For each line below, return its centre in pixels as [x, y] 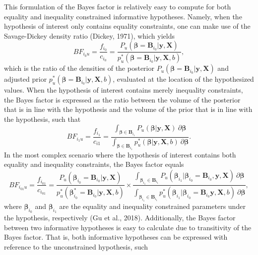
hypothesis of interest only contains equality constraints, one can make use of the [127, 26]
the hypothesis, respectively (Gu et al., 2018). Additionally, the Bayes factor [120, 218]
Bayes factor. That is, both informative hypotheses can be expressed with [116, 237]
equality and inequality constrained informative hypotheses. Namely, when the [123, 16]
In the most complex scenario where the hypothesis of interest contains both [120, 154]
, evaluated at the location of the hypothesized [183, 79]
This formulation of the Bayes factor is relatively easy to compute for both [118, 6]
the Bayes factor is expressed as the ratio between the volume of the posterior [122, 99]
